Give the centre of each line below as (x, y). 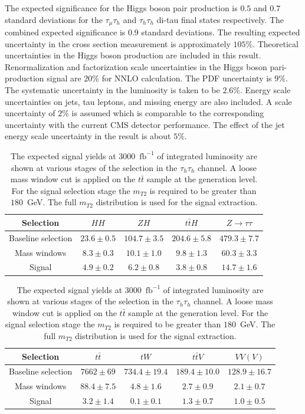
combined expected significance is (65, 32)
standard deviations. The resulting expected (221, 32)
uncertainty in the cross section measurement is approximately (118, 43)
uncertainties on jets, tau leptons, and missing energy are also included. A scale (148, 101)
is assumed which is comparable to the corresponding (168, 113)
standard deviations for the (54, 19)
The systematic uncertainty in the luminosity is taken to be (112, 90)
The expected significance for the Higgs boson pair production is (121, 8)
